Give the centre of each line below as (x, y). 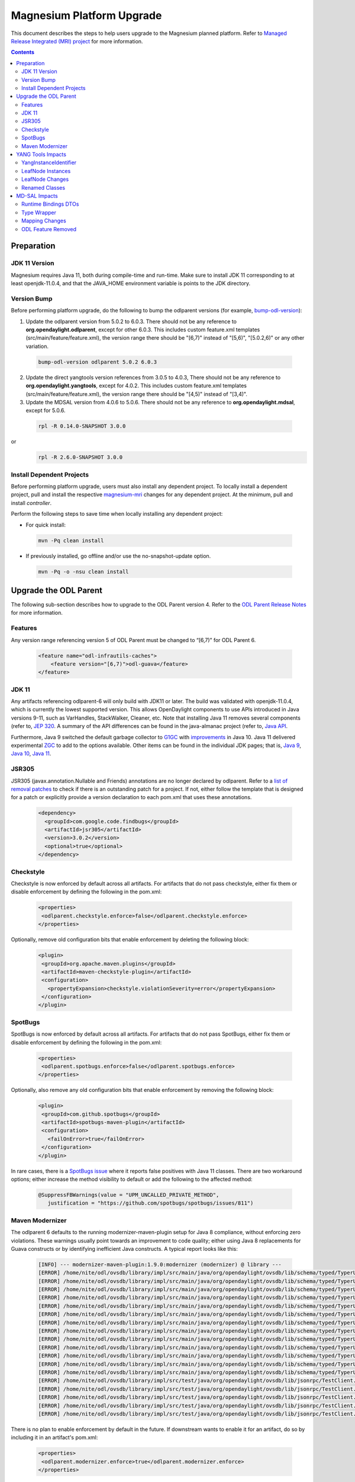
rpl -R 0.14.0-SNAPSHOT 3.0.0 (82, 426)
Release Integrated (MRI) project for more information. (77, 41)
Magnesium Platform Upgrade (86, 15)
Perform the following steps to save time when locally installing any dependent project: (117, 514)
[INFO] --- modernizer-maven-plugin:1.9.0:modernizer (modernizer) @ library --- (160, 1264)
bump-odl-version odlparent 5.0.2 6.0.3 (97, 362)
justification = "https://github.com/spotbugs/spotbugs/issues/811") (151, 1203)
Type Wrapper (39, 212)
